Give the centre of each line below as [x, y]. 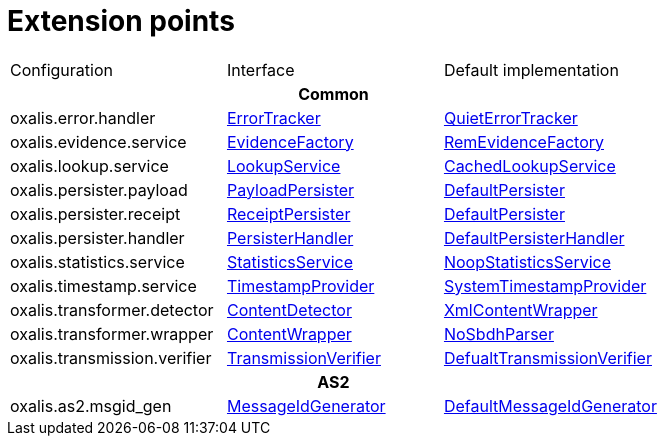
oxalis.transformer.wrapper [112, 333]
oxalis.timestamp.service [103, 285]
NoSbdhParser [498, 333]
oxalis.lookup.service [89, 165]
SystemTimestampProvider [545, 285]
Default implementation [531, 69]
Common [333, 93]
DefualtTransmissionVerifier [547, 357]
